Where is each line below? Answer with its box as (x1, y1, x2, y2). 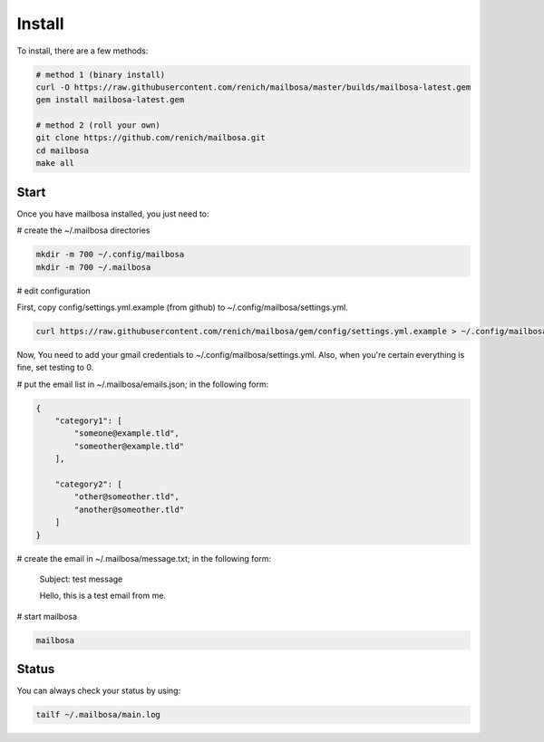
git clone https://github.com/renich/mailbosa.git (35, 132, 267, 143)
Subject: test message (39, 573, 123, 584)
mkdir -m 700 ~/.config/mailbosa (35, 249, 185, 260)
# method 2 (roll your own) (35, 120, 160, 130)
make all (35, 159, 75, 169)
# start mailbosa (16, 611, 77, 622)
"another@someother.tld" (73, 504, 185, 515)
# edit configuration (16, 285, 91, 296)
